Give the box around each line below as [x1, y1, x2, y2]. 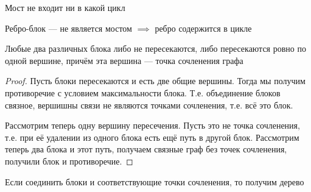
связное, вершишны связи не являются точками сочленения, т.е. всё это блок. [5, 98, 293, 111]
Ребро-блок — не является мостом [5, 21, 132, 34]
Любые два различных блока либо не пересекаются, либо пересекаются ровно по [5, 42, 306, 55]
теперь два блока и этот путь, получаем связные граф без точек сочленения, [5, 143, 287, 155]
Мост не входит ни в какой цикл [5, 1, 125, 13]
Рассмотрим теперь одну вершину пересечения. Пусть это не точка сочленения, [5, 119, 300, 132]
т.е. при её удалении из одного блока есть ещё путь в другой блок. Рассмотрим [5, 130, 299, 143]
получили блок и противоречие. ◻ [5, 154, 133, 167]
